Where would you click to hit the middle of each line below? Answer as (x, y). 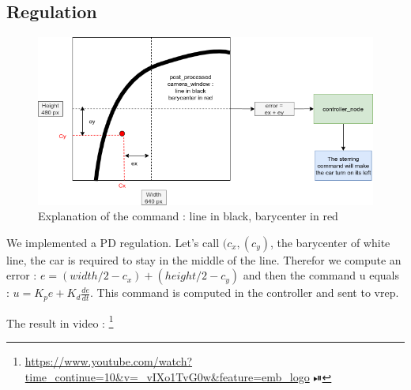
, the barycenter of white (330, 242)
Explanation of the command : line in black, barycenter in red (188, 216)
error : (22, 275)
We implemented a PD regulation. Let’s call (113, 242)
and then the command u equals (321, 275)
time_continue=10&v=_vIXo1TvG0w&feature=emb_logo (167, 376)
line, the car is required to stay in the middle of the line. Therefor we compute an (204, 259)
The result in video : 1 (60, 321)
